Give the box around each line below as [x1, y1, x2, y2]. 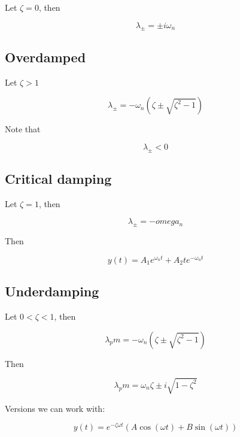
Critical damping [5, 169, 112, 187]
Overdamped [5, 47, 86, 66]
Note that [5, 123, 41, 135]
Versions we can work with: [5, 402, 105, 414]
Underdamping [5, 282, 99, 301]
